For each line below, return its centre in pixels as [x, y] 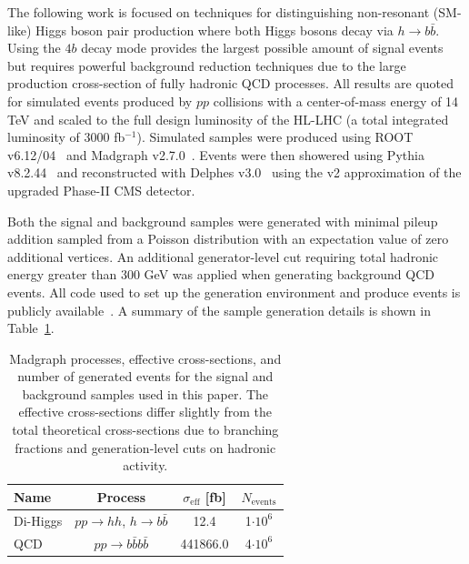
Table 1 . [31, 328]
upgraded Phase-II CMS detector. [101, 190]
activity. [145, 465]
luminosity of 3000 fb [66, 137]
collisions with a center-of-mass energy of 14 [336, 101]
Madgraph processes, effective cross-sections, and [145, 358]
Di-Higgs [38, 520]
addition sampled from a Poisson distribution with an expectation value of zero [228, 239]
